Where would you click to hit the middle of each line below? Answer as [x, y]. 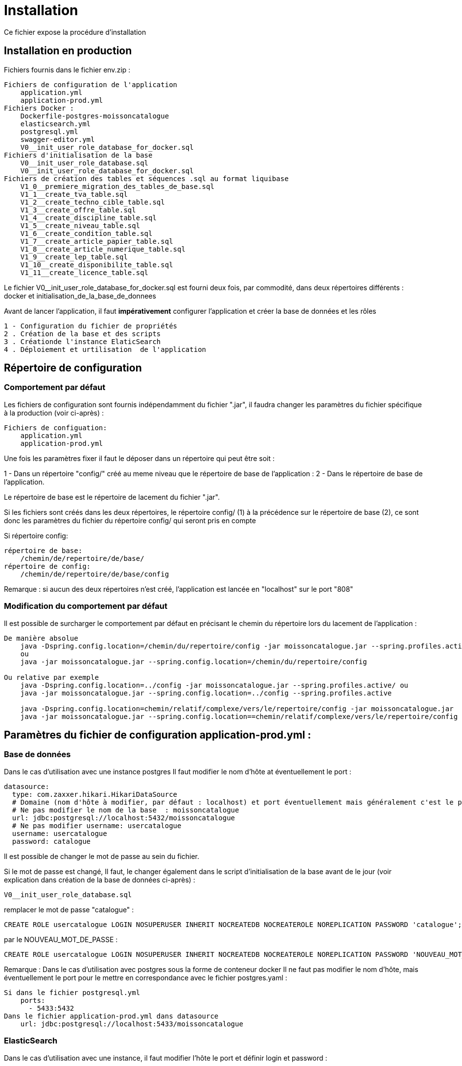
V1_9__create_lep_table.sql [74, 257]
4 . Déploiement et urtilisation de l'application [105, 349]
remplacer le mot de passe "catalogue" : [69, 909]
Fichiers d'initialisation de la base [78, 155]
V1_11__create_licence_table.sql [84, 272]
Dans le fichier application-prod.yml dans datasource [111, 1016]
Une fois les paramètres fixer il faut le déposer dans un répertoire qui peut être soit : [139, 458]
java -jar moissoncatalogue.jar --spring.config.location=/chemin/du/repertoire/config [194, 661]
